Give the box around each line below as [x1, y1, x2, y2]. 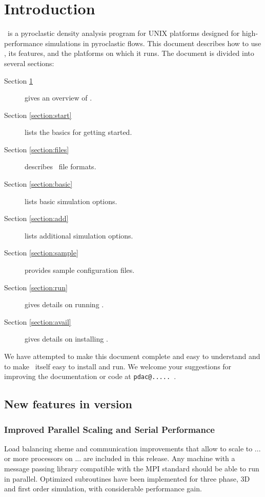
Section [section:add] [4, 213, 69, 224]
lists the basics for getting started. [25, 127, 132, 137]
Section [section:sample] [4, 247, 78, 258]
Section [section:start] [4, 109, 72, 120]
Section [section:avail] [4, 316, 71, 327]
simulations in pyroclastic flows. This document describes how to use [45, 37, 261, 48]
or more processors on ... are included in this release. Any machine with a [4, 453, 235, 464]
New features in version [4, 396, 133, 412]
